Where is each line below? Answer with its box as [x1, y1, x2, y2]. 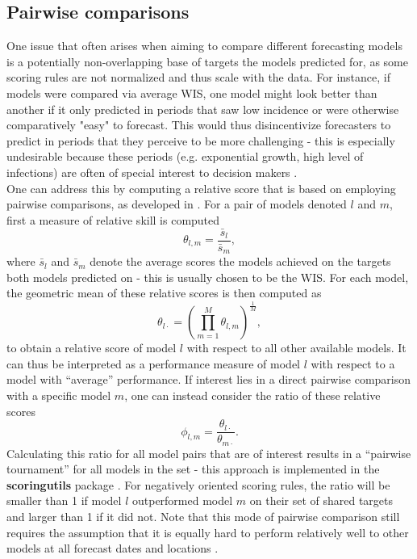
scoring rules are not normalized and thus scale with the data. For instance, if [6, 69, 390, 86]
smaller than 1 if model [6, 492, 122, 509]
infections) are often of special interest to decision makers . [6, 163, 298, 180]
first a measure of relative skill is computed [6, 211, 220, 228]
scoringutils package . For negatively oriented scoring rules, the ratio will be [6, 476, 390, 493]
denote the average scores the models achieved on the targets [90, 253, 391, 270]
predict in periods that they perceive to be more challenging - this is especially [6, 132, 395, 149]
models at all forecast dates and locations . [6, 540, 219, 557]
